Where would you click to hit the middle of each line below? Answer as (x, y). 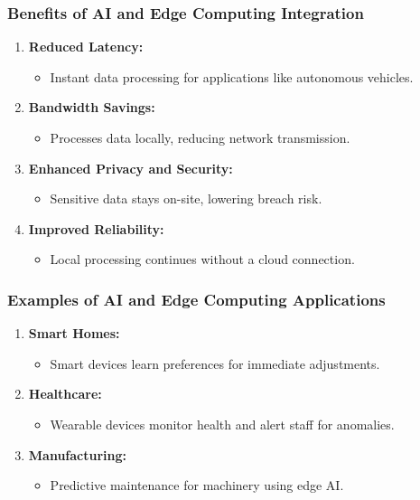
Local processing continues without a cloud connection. (202, 259)
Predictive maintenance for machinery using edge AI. (197, 485)
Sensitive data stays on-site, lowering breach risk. (186, 198)
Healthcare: (65, 394)
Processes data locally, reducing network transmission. (200, 137)
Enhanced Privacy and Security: (131, 168)
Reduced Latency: (86, 47)
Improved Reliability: (96, 228)
